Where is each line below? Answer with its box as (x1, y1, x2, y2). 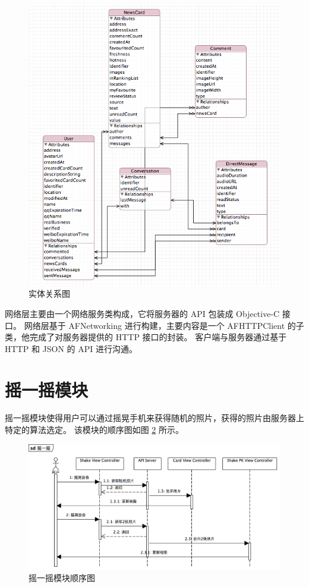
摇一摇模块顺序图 (29, 572, 95, 584)
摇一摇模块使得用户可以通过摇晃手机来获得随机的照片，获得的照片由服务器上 (5, 412, 304, 424)
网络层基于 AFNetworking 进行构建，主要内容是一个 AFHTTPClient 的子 (24, 319, 304, 331)
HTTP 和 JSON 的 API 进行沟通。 (5, 342, 138, 354)
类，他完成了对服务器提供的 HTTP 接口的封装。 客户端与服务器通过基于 (5, 331, 287, 343)
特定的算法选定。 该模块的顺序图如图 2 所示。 (5, 423, 184, 436)
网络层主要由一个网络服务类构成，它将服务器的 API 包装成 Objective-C (5, 307, 280, 319)
